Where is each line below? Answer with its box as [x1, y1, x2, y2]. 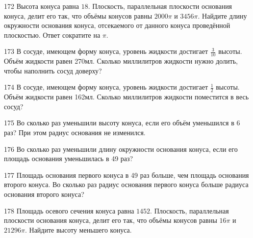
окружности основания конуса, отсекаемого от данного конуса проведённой [4, 20, 230, 30]
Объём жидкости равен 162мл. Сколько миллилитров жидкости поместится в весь [4, 92, 249, 102]
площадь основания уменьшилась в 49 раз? [4, 153, 133, 164]
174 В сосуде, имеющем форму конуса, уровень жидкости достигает [4, 82, 208, 92]
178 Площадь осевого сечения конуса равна [4, 205, 134, 215]
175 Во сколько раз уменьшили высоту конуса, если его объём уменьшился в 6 [4, 118, 240, 128]
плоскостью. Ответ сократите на [4, 29, 101, 40]
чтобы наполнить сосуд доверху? [4, 65, 102, 75]
